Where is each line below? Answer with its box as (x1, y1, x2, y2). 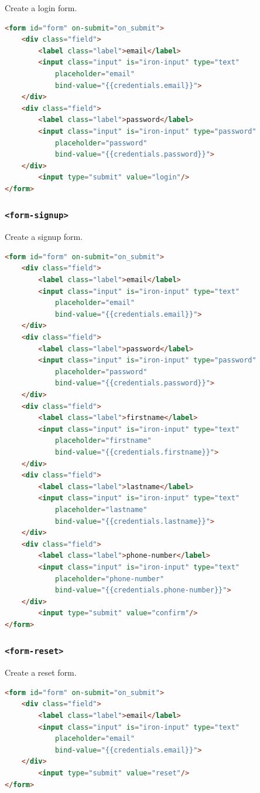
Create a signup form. (5, 231, 83, 243)
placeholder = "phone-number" (54, 574, 165, 583)
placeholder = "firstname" (54, 436, 152, 445)
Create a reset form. (5, 666, 77, 679)
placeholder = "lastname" (54, 505, 148, 514)
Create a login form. (5, 2, 77, 13)
